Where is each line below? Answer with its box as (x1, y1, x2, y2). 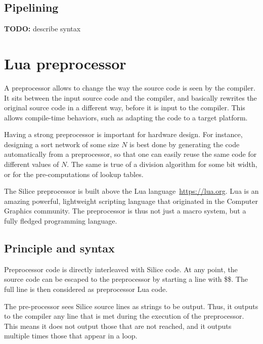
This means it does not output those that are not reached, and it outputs (4, 320, 232, 331)
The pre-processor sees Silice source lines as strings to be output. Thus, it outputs (4, 300, 258, 311)
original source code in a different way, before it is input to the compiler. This (4, 102, 245, 113)
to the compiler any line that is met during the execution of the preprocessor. (4, 311, 244, 321)
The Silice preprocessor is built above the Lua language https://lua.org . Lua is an (4, 186, 259, 196)
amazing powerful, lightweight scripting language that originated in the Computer (4, 195, 258, 206)
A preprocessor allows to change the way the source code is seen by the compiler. (4, 82, 255, 93)
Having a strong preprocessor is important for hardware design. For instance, (4, 129, 243, 140)
